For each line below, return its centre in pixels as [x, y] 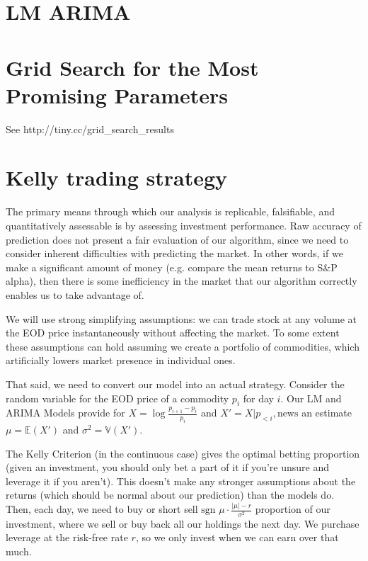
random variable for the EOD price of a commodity [117, 398]
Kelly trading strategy [117, 177]
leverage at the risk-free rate [67, 537]
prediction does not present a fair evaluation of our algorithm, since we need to [177, 239]
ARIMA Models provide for [65, 413]
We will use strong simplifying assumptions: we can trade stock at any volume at [182, 318]
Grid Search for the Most [132, 67]
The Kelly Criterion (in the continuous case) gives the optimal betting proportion [183, 453]
